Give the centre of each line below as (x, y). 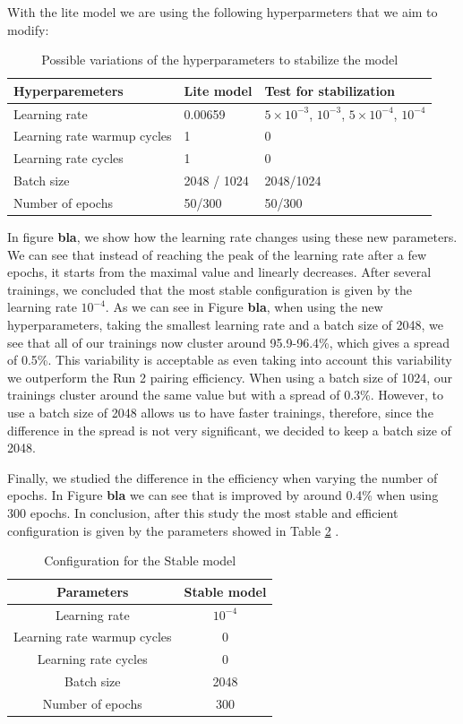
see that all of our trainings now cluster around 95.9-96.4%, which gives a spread (229, 342)
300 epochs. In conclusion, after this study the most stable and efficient (203, 513)
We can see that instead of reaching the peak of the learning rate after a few (217, 254)
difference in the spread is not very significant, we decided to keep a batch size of (229, 430)
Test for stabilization (330, 90)
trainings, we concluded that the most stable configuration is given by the (210, 289)
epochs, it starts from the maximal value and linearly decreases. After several (219, 272)
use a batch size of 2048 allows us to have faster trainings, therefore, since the (220, 413)
